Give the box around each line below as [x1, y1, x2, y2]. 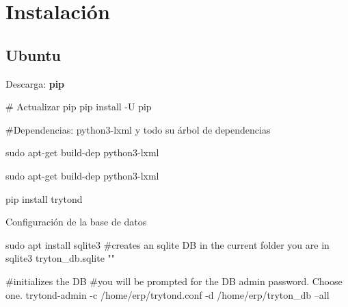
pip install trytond [5, 191, 83, 206]
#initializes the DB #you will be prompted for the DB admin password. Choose [5, 273, 343, 288]
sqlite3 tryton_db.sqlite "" [5, 251, 116, 265]
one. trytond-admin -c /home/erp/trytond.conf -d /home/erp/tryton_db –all [5, 287, 330, 302]
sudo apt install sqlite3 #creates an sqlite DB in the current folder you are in [5, 237, 330, 251]
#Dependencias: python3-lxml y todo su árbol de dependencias [5, 122, 271, 136]
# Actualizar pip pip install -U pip [5, 99, 152, 114]
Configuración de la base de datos [5, 214, 147, 229]
